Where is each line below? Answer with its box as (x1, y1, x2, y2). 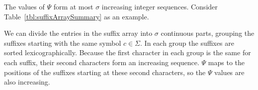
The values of (4, 1, 45, 11)
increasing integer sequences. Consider (101, 1, 218, 11)
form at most (53, 1, 93, 11)
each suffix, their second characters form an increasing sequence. (4, 57, 199, 67)
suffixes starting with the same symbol (4, 37, 121, 48)
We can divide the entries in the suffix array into (4, 28, 153, 38)
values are (214, 67, 245, 77)
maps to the (208, 57, 245, 67)
